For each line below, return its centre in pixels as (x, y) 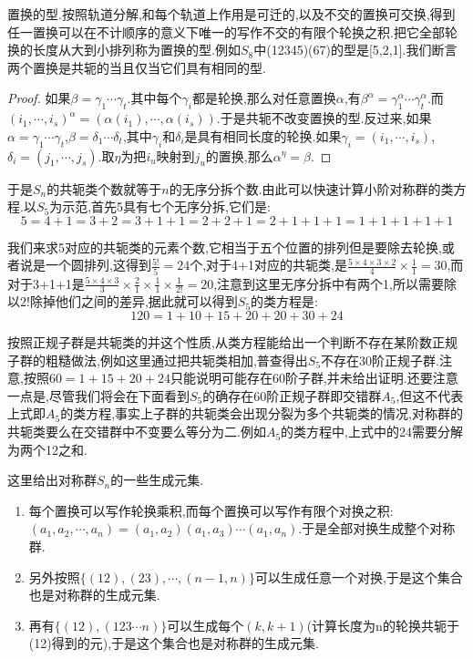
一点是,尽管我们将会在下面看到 (98, 395)
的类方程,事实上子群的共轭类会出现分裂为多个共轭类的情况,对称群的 (262, 413)
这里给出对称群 (52, 480)
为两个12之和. (47, 449)
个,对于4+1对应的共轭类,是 (268, 265)
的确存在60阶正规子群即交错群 (292, 395)
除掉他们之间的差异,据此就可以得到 (134, 301)
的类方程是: (284, 301)
